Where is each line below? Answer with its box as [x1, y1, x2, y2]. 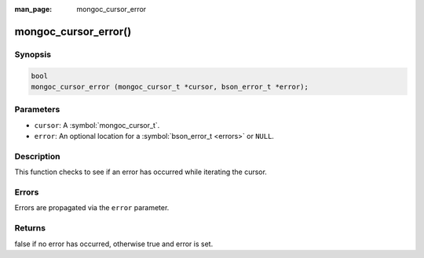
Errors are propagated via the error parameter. [14, 203, 170, 213]
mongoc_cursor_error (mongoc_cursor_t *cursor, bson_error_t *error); [31, 82, 309, 91]
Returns [14, 223, 46, 234]
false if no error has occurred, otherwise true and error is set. [14, 239, 214, 249]
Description [14, 151, 60, 162]
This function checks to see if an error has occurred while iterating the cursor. [14, 167, 267, 176]
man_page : [14, 5, 53, 13]
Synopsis [14, 49, 51, 60]
